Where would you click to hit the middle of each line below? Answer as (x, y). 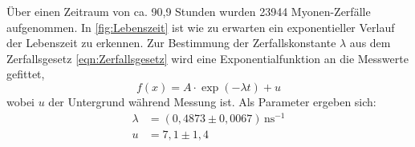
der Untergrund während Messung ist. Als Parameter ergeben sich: (212, 101)
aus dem (370, 43)
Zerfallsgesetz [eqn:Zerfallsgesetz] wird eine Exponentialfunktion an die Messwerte (207, 58)
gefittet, (26, 74)
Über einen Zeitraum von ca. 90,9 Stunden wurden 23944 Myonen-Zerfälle (189, 11)
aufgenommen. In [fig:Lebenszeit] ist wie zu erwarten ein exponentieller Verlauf (201, 27)
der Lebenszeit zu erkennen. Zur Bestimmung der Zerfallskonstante (171, 43)
